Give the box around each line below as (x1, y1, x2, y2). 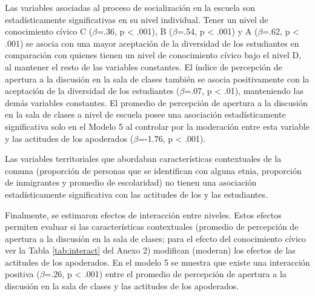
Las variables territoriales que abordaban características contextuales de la (5, 152, 282, 165)
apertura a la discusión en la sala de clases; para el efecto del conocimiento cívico (5, 232, 307, 244)
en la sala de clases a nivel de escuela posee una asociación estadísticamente (5, 108, 286, 121)
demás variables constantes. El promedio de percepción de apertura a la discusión (5, 96, 308, 109)
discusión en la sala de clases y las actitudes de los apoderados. (5, 280, 239, 292)
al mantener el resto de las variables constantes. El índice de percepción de (5, 60, 282, 73)
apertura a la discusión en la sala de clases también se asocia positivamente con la (5, 72, 310, 85)
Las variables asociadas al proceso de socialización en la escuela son (5, 1, 256, 13)
